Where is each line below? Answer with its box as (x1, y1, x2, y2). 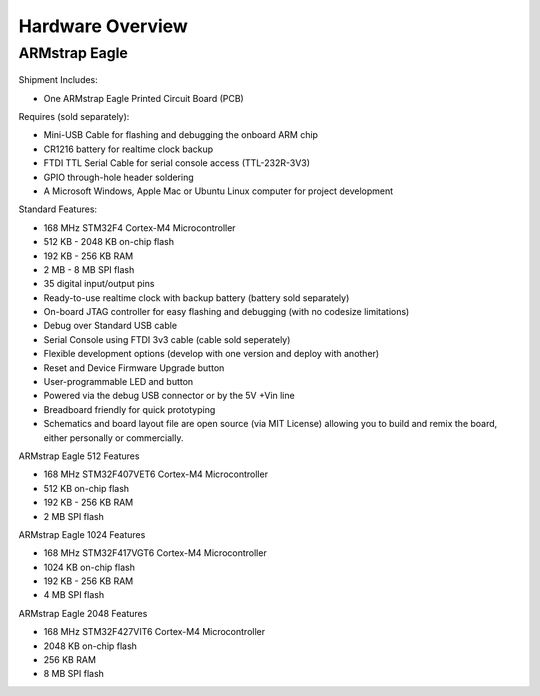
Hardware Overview (18, 15, 189, 37)
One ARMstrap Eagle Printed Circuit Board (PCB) (43, 92, 244, 104)
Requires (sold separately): (18, 110, 130, 122)
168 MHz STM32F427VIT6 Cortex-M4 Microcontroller (43, 626, 266, 638)
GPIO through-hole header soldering (43, 171, 194, 183)
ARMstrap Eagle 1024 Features (18, 528, 146, 540)
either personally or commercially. (43, 431, 184, 444)
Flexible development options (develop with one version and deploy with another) (43, 348, 380, 360)
